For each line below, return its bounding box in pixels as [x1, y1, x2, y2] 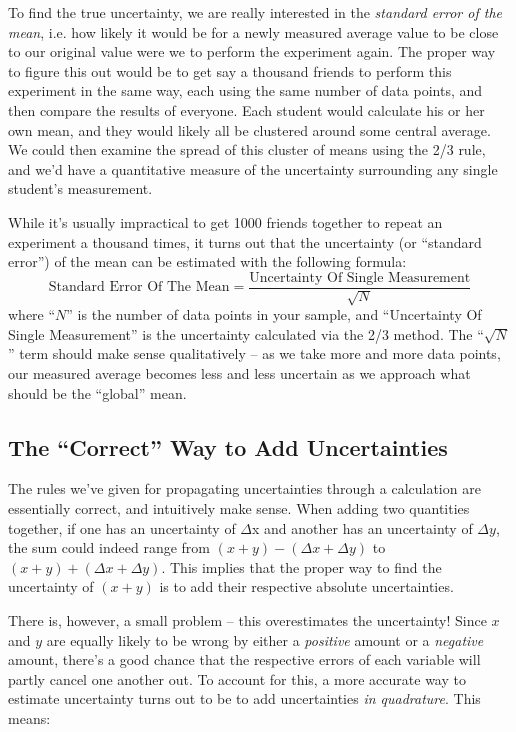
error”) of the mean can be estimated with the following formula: [8, 251, 407, 272]
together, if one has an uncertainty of [8, 517, 236, 538]
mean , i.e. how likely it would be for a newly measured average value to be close [8, 21, 499, 42]
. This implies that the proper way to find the [161, 556, 442, 577]
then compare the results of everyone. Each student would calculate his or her [8, 99, 485, 120]
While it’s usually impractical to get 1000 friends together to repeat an [8, 211, 443, 232]
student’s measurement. [8, 178, 153, 199]
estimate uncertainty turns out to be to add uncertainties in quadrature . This [8, 688, 481, 709]
